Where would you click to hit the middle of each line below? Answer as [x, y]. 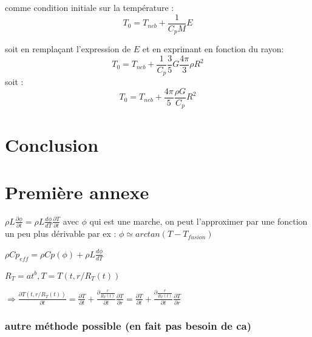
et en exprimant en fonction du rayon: [213, 49]
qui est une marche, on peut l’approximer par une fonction [198, 221]
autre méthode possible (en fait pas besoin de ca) [128, 325]
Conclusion [52, 144]
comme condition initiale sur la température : [90, 7]
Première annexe [77, 192]
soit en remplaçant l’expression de [68, 49]
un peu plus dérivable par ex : [61, 233]
